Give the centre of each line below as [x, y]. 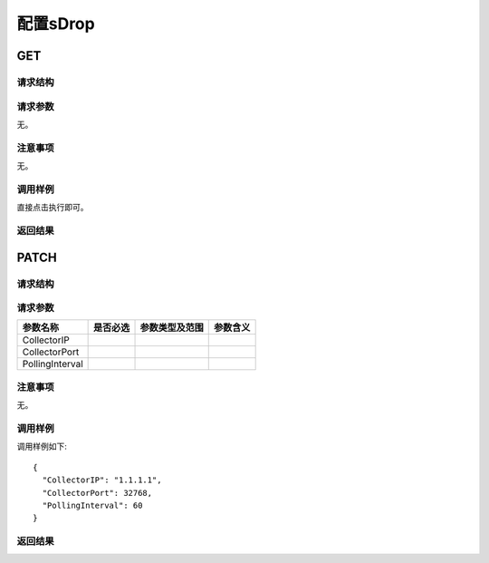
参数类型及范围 [172, 328]
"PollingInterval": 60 [92, 505]
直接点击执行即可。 [53, 208]
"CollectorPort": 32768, [97, 493]
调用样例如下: [42, 447]
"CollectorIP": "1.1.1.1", [102, 480]
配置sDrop [56, 24]
